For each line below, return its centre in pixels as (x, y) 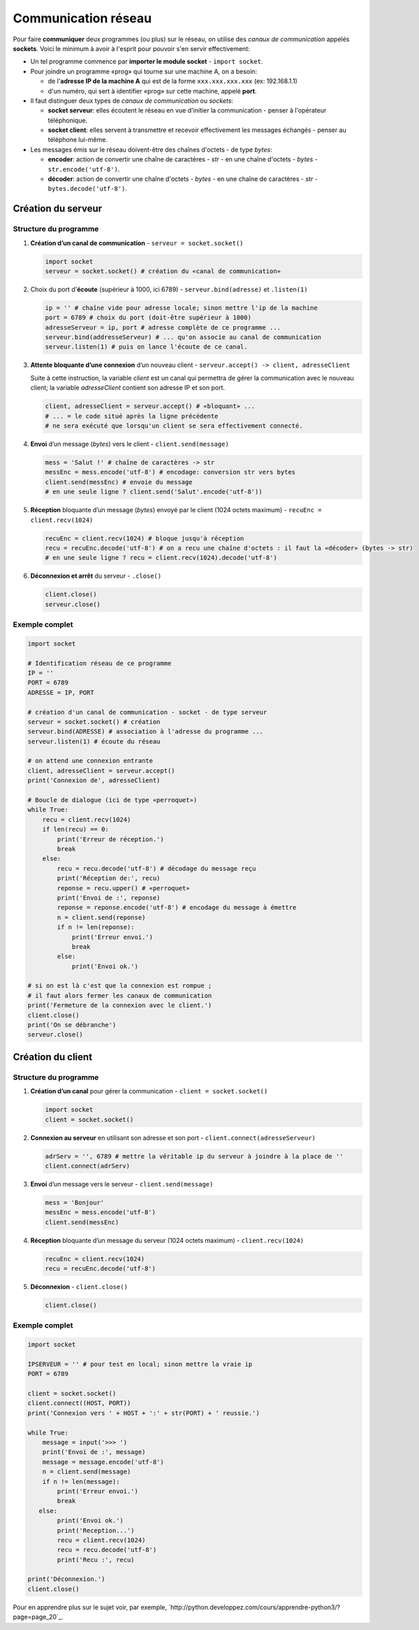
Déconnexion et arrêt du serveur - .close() (96, 576)
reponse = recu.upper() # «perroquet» (123, 888)
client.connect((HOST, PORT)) (79, 1403)
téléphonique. (68, 120)
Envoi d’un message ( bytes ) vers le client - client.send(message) (130, 444)
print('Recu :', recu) (96, 1559)
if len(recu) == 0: (76, 829)
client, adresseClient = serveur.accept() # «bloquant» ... (150, 406)
